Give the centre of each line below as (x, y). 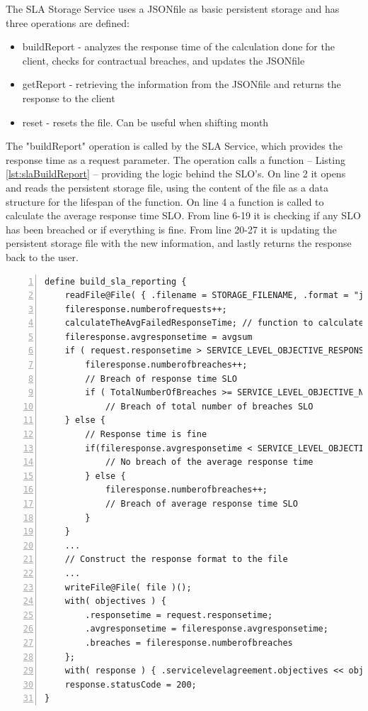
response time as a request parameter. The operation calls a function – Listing (176, 159)
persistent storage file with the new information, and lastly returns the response (179, 243)
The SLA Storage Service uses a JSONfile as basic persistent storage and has (173, 9)
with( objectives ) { (115, 601)
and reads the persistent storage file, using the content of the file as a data (167, 187)
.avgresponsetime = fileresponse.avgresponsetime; (207, 629)
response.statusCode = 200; (131, 684)
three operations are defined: (68, 22)
